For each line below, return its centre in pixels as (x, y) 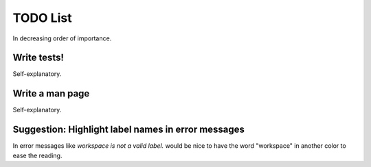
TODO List (42, 18)
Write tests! (38, 58)
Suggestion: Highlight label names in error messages (129, 130)
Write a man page (51, 93)
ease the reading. (37, 155)
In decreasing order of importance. (62, 38)
